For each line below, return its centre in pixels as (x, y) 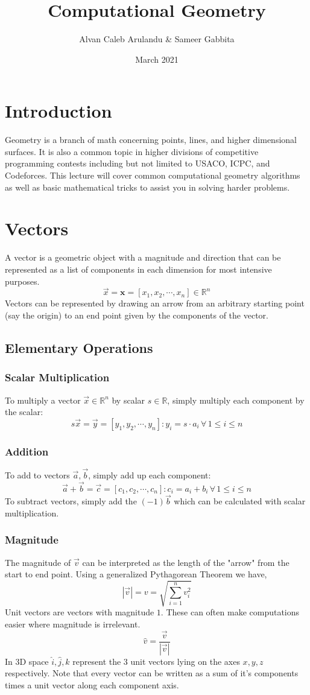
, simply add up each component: (150, 475)
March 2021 (157, 59)
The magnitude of (38, 562)
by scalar (128, 400)
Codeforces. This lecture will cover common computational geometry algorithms (153, 175)
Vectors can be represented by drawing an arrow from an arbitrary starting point (155, 303)
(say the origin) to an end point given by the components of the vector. (137, 315)
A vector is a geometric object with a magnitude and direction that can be (143, 257)
